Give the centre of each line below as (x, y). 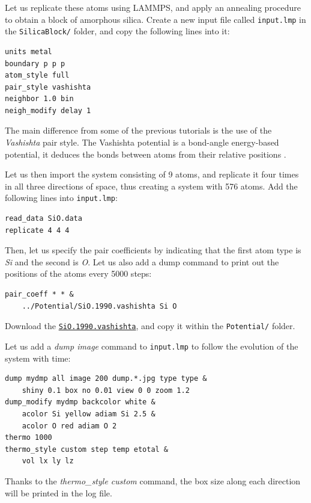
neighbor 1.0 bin (39, 99)
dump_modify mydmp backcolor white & (80, 402)
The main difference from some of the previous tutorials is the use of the (138, 130)
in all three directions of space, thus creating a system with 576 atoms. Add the (151, 186)
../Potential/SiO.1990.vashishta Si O (99, 306)
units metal (29, 51)
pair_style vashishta (48, 87)
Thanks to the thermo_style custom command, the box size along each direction (153, 480)
